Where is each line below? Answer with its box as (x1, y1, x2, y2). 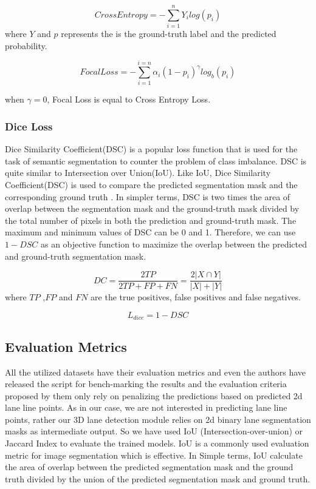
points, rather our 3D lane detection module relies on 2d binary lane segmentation (5, 413, 311, 425)
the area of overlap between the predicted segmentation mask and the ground (5, 460, 294, 473)
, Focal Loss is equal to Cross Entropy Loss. (47, 93, 211, 106)
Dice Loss (5, 118, 53, 133)
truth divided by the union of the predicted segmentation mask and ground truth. (5, 472, 311, 485)
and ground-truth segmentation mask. (5, 249, 146, 262)
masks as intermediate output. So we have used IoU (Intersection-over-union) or (5, 425, 303, 437)
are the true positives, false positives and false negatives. (91, 291, 301, 303)
